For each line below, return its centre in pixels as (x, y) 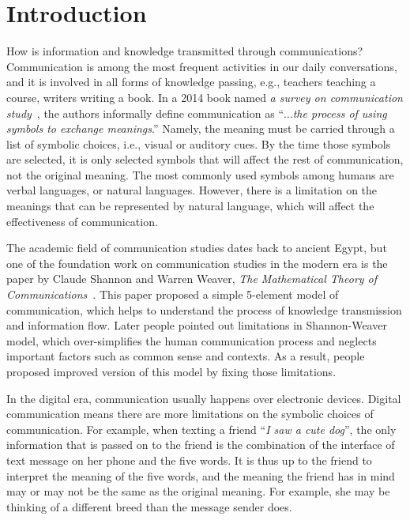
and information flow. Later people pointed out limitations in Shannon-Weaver (197, 325)
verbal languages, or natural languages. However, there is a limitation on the (192, 190)
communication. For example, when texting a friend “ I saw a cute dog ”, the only (201, 429)
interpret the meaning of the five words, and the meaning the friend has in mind (201, 475)
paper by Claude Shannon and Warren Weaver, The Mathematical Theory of (192, 279)
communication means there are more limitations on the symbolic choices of (190, 414)
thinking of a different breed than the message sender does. (149, 506)
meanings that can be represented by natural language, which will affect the (190, 206)
